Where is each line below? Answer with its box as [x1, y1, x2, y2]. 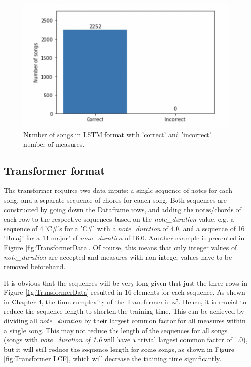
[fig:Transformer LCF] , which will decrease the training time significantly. [4, 353, 221, 364]
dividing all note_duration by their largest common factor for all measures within [4, 316, 246, 326]
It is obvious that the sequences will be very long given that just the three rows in [4, 277, 247, 287]
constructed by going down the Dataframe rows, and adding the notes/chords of [4, 204, 241, 214]
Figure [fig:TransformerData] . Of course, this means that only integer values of [4, 242, 237, 252]
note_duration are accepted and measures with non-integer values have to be [4, 252, 232, 262]
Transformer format [4, 162, 105, 177]
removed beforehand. [4, 261, 66, 271]
